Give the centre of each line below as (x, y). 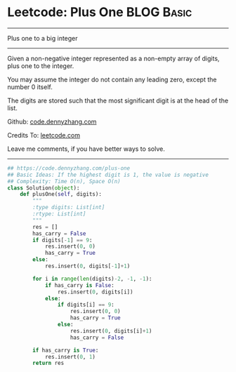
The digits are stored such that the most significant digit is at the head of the (118, 100)
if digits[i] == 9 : (86, 305)
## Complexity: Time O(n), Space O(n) (64, 181)
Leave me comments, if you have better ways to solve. (86, 149)
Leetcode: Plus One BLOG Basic (100, 12)
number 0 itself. (30, 87)
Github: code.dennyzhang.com (52, 121)
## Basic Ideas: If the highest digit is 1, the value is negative (108, 175)
